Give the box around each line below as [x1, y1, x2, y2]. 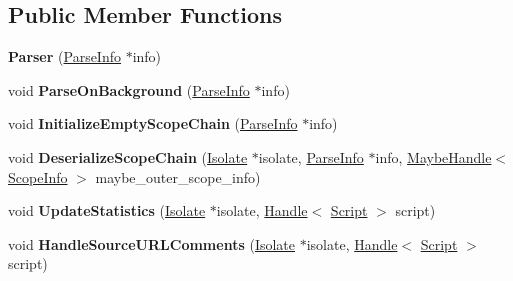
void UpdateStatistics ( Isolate [8, 200, 206, 221]
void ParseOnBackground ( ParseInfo [8, 79, 250, 100]
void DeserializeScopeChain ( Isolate [8, 146, 248, 167]
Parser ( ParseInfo [8, 46, 121, 67]
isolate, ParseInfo [258, 146, 364, 167]
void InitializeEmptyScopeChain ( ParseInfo [8, 113, 298, 134]
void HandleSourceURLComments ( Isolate [8, 233, 296, 254]
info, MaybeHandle [375, 146, 492, 167]
